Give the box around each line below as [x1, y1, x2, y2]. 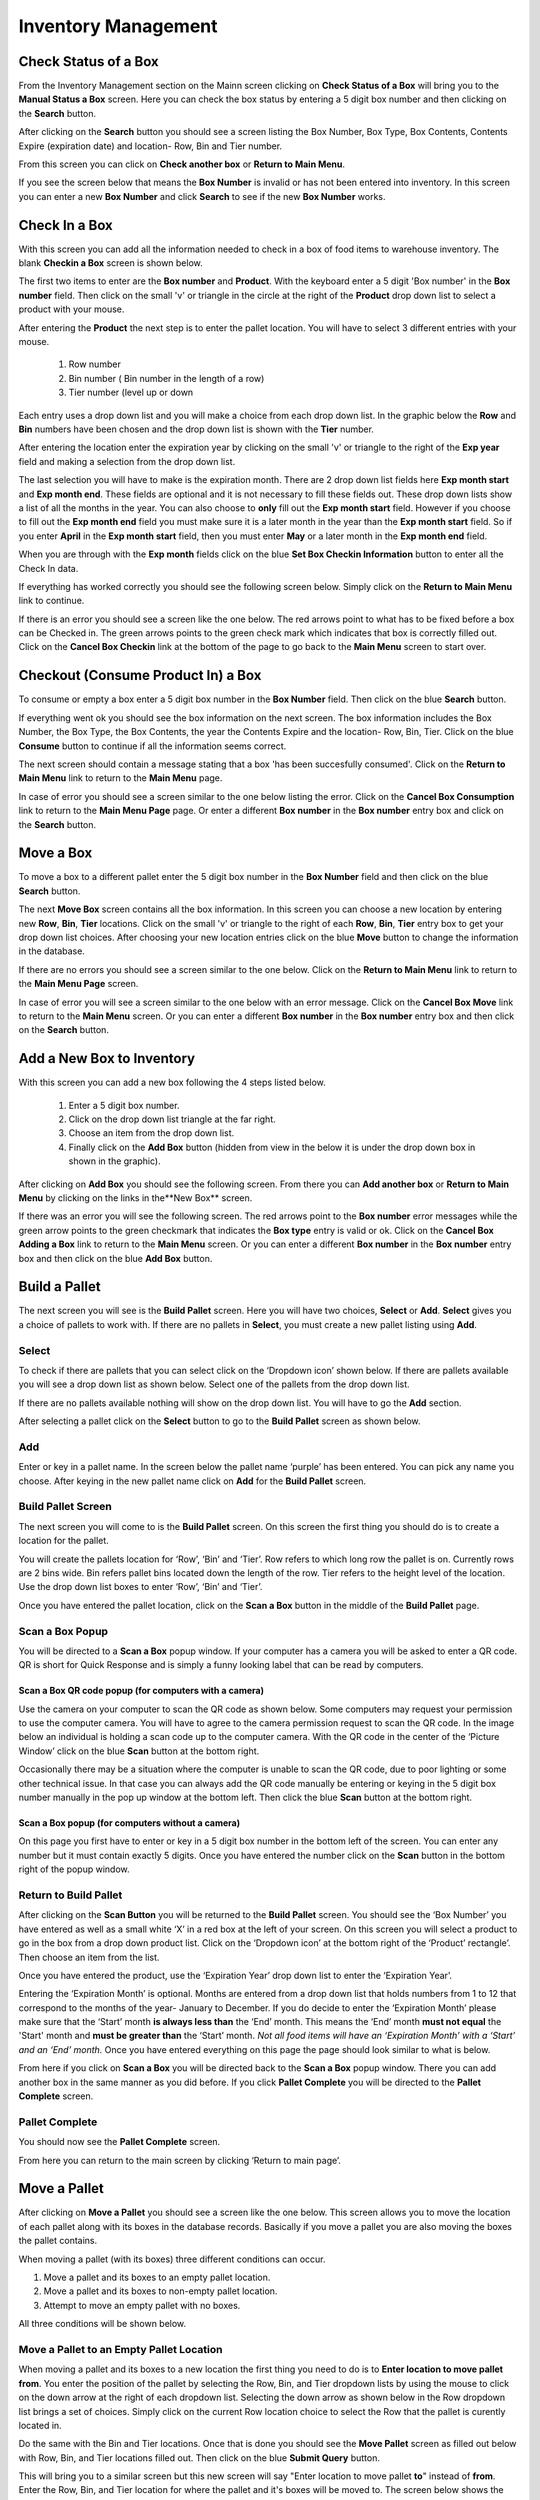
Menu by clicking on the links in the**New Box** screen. [18, 1191, 253, 1204]
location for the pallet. [18, 1535, 109, 1547]
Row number [68, 358, 122, 370]
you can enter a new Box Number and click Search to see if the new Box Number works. [18, 190, 386, 202]
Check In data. [18, 562, 79, 574]
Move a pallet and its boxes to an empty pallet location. [43, 2271, 271, 2284]
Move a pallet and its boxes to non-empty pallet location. [43, 2285, 278, 2297]
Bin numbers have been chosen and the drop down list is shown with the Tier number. [18, 423, 375, 435]
